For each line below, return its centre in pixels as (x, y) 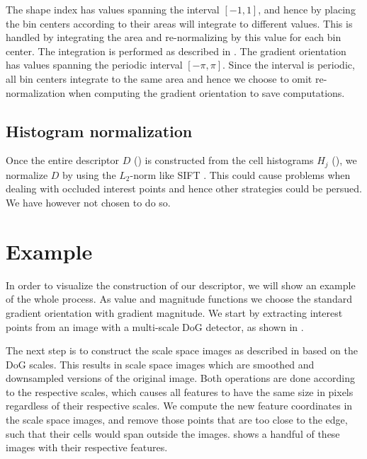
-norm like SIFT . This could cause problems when (240, 174)
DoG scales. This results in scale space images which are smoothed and (160, 364)
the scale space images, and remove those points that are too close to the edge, (177, 420)
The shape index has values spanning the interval (113, 9)
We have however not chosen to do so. (88, 202)
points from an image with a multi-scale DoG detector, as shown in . (155, 326)
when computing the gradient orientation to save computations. (207, 92)
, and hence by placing (307, 9)
